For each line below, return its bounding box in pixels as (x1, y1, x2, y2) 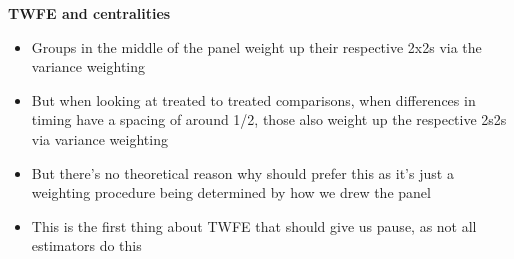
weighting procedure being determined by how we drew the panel (31, 182, 431, 203)
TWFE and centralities (8, 3, 171, 23)
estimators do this (31, 235, 142, 256)
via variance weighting (31, 128, 168, 149)
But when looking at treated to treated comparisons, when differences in (31, 89, 476, 110)
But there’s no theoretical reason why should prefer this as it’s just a (31, 162, 454, 183)
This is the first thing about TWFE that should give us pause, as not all (31, 215, 477, 236)
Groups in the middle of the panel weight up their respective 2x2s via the (31, 36, 482, 57)
